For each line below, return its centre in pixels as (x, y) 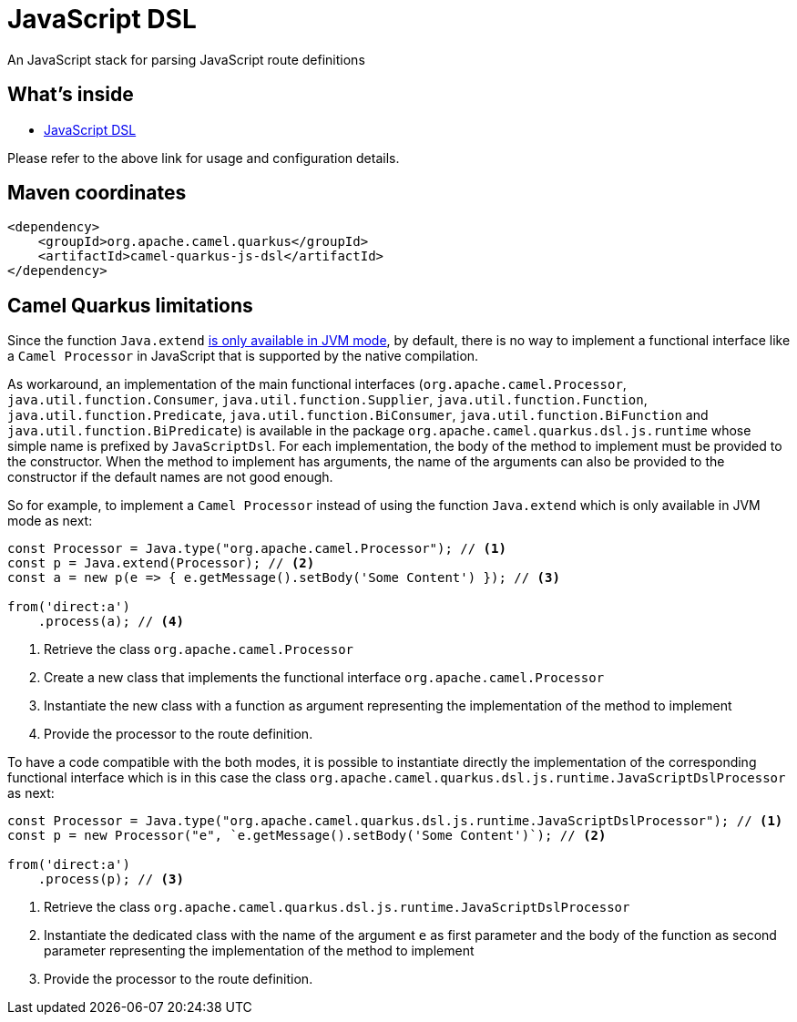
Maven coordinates (97, 193)
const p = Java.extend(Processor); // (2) (161, 563)
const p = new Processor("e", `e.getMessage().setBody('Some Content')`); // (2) (307, 836)
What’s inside (71, 95)
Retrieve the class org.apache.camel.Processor (199, 649)
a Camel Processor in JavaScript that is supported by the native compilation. (243, 356)
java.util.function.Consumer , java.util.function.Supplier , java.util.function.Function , (327, 400)
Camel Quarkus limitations (130, 305)
